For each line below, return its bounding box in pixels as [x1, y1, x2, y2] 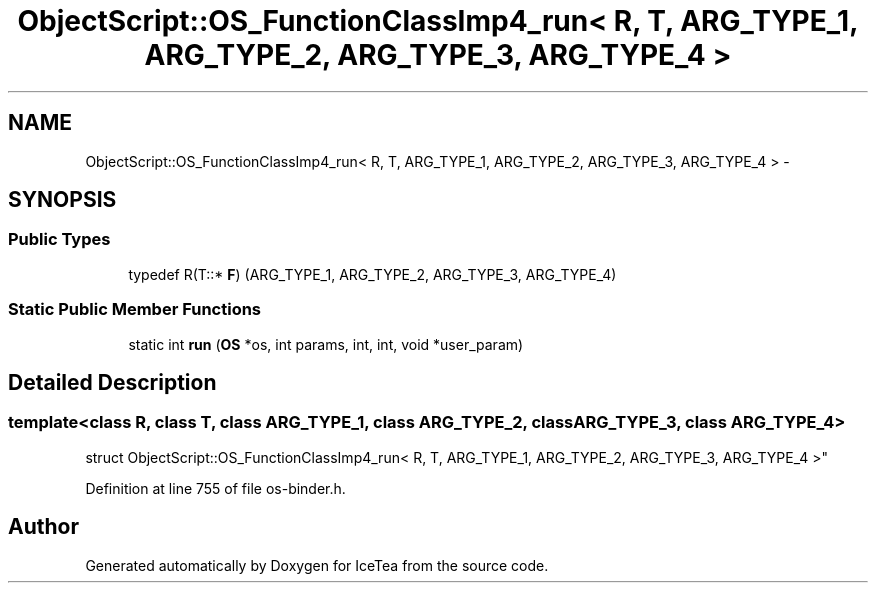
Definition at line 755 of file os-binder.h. [85, 479, 346, 497]
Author [8, 514, 79, 540]
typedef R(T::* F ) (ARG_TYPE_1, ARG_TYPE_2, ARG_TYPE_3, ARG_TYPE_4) [128, 265, 617, 283]
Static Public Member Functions [8, 299, 262, 320]
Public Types [8, 229, 111, 250]
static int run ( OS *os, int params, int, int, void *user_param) [128, 335, 524, 353]
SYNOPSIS [8, 187, 117, 213]
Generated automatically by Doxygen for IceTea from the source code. [85, 556, 549, 574]
